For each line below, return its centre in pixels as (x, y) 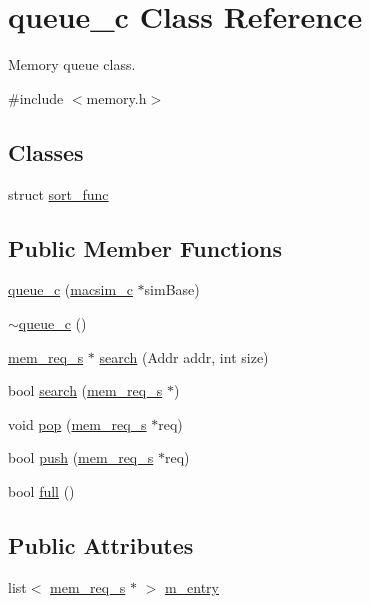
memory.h (116, 97)
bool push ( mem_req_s (81, 457)
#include (36, 97)
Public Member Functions (145, 247)
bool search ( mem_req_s (85, 390)
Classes (46, 151)
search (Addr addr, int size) (184, 356)
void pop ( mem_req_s (77, 423)
